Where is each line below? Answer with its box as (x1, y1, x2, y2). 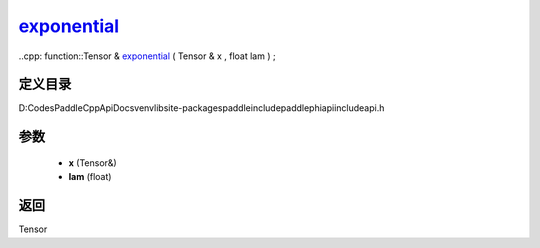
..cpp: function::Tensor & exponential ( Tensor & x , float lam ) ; (18, 50, 276, 62)
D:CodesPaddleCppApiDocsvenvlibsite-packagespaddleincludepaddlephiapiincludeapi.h (18, 102, 385, 114)
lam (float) (68, 171, 112, 183)
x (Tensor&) (68, 156, 117, 169)
